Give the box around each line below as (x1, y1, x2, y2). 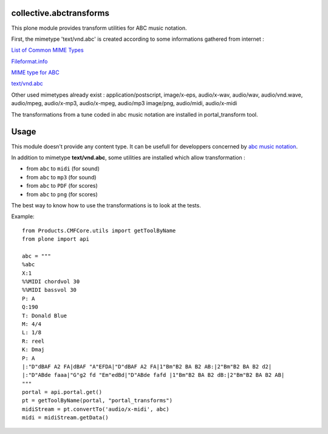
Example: (11, 213, 35, 220)
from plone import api (22, 236, 90, 243)
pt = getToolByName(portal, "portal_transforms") (22, 397, 173, 404)
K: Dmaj (22, 346, 45, 353)
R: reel (22, 337, 45, 345)
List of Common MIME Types (11, 46, 84, 54)
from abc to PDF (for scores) (26, 182, 98, 190)
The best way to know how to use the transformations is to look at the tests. (11, 201, 202, 209)
